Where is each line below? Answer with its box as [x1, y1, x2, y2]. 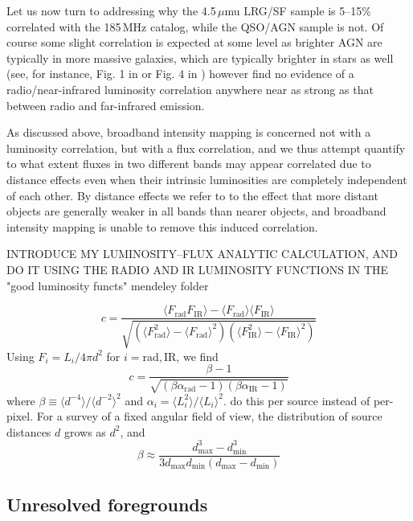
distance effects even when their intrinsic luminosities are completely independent [6, 170, 407, 187]
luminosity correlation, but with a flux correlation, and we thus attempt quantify [6, 139, 406, 156]
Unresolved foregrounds [6, 492, 208, 517]
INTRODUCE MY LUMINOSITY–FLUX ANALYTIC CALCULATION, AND [6, 245, 398, 262]
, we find [176, 347, 219, 364]
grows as [63, 423, 106, 440]
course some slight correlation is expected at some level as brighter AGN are [6, 34, 382, 51]
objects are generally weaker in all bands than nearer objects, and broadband [6, 203, 386, 219]
